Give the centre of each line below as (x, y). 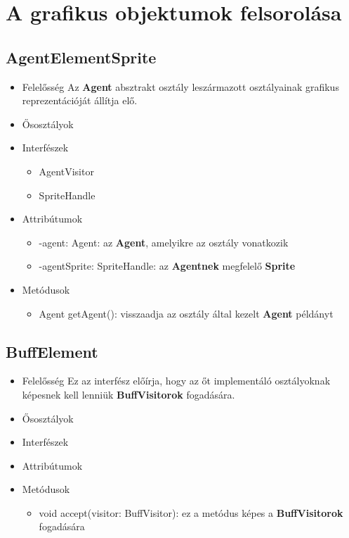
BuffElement (52, 351)
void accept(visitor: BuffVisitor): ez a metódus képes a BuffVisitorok (191, 512)
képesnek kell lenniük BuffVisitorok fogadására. (129, 394)
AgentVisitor (66, 171)
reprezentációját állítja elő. (80, 100)
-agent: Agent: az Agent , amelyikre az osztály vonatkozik (164, 242)
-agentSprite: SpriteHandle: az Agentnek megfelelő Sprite (167, 266)
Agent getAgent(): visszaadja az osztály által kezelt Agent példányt (186, 313)
